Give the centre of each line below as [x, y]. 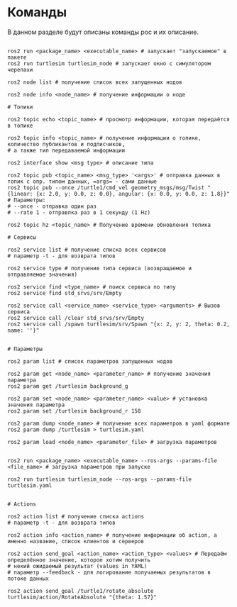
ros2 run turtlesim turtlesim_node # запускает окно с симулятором [109, 63]
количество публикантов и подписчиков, [66, 144]
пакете [17, 57]
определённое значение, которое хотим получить [79, 560]
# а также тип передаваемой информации [66, 150]
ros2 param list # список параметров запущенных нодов [90, 361]
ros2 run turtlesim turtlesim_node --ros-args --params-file [100, 479]
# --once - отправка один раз [52, 206]
